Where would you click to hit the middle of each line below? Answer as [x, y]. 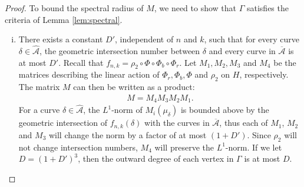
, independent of [144, 39]
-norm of [127, 110]
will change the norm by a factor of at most [128, 134]
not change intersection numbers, [78, 147]
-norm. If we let [254, 147]
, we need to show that [195, 8]
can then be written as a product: [134, 87]
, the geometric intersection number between [120, 51]
